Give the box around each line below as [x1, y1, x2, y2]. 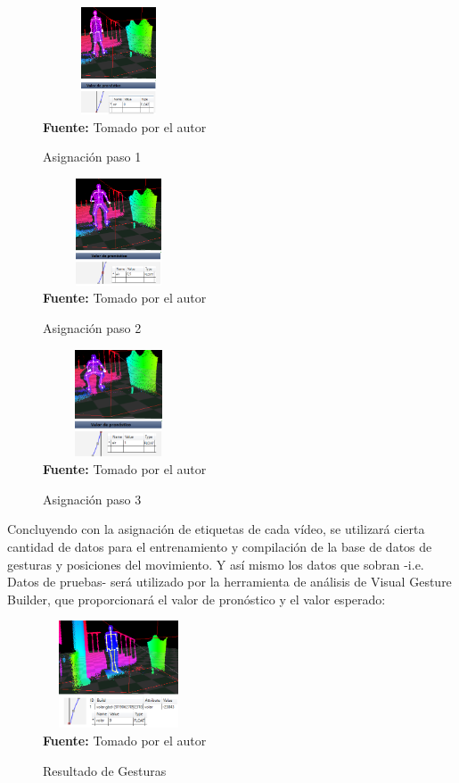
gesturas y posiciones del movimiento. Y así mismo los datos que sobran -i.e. [7, 554, 424, 573]
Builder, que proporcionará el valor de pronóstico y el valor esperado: [7, 589, 386, 608]
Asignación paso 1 [43, 147, 142, 166]
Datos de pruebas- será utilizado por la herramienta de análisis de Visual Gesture [7, 572, 452, 591]
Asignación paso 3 [43, 489, 142, 508]
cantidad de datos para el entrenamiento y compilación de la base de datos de [7, 537, 432, 555]
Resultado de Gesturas [43, 761, 167, 779]
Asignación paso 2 [43, 318, 142, 337]
